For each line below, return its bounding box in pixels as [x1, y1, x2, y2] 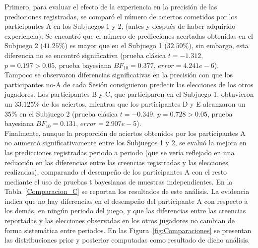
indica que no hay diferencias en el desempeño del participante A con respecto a [4, 195, 248, 206]
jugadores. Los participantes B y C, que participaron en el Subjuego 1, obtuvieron [4, 89, 254, 99]
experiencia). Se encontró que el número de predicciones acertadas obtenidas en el [4, 30, 253, 41]
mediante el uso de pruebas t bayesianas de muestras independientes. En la [4, 176, 233, 186]
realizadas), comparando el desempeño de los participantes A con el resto [4, 167, 227, 177]
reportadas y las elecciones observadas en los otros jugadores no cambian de [4, 215, 235, 226]
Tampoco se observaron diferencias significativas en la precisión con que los [4, 69, 233, 80]
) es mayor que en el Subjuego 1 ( [64, 40, 167, 51]
